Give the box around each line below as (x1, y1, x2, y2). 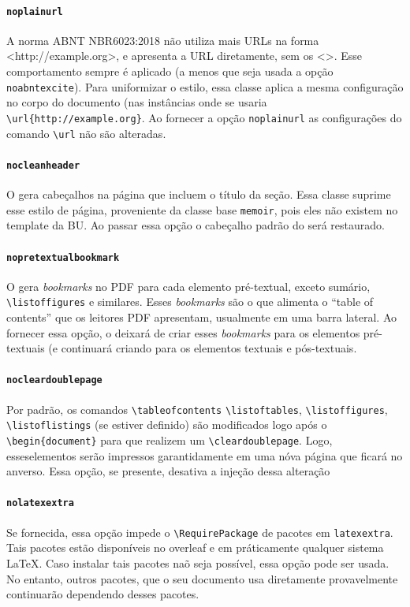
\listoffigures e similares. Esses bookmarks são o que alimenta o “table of (6, 293, 374, 310)
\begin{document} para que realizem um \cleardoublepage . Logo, (6, 431, 333, 448)
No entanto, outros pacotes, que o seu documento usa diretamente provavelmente (6, 570, 398, 587)
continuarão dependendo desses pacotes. (6, 586, 199, 602)
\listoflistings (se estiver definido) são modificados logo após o (6, 416, 327, 433)
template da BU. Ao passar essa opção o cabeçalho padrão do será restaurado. (6, 217, 385, 233)
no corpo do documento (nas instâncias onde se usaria (6, 94, 267, 110)
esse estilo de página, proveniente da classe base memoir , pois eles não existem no (6, 201, 398, 218)
